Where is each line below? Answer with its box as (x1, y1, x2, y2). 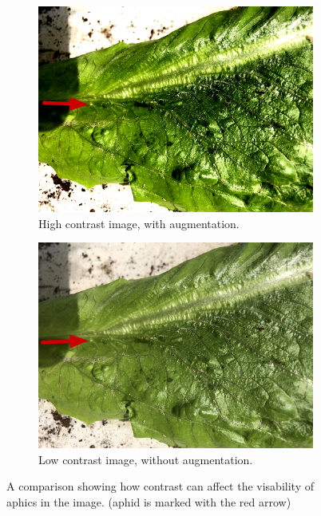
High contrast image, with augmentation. (38, 215, 240, 231)
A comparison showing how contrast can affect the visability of (6, 478, 314, 494)
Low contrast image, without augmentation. (38, 451, 253, 467)
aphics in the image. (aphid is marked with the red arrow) (6, 493, 291, 510)
